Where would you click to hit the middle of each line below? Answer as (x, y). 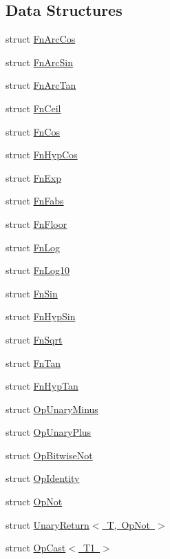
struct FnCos (33, 131)
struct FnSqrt (34, 339)
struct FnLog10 (38, 270)
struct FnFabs (35, 201)
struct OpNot (34, 502)
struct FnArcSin (39, 62)
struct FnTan (33, 362)
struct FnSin (32, 293)
